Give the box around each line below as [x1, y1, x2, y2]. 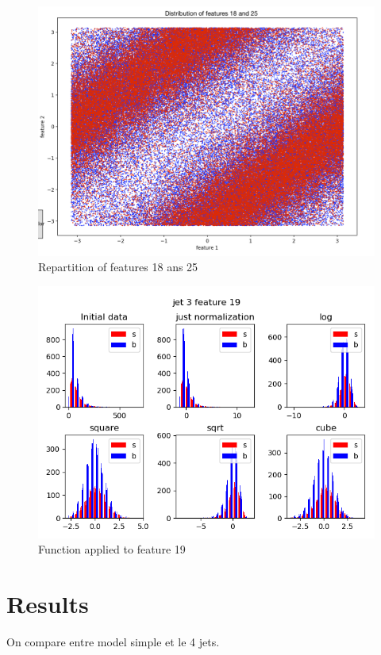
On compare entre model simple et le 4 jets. [6, 634, 220, 650]
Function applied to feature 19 [38, 541, 186, 557]
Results [6, 588, 89, 620]
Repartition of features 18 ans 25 [38, 259, 198, 275]
